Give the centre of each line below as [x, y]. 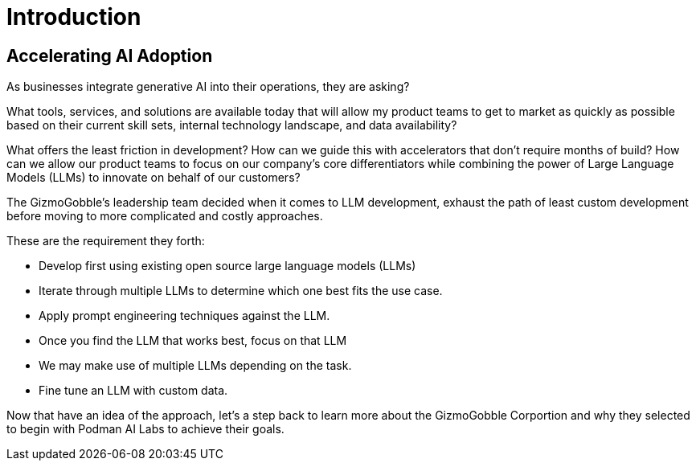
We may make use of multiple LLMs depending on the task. [195, 366]
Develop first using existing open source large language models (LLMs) [227, 266]
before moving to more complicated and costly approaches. [165, 216]
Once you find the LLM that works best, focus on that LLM [193, 341]
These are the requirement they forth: [106, 241]
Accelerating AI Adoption [110, 55]
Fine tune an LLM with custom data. [133, 391]
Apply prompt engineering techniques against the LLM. [184, 316]
